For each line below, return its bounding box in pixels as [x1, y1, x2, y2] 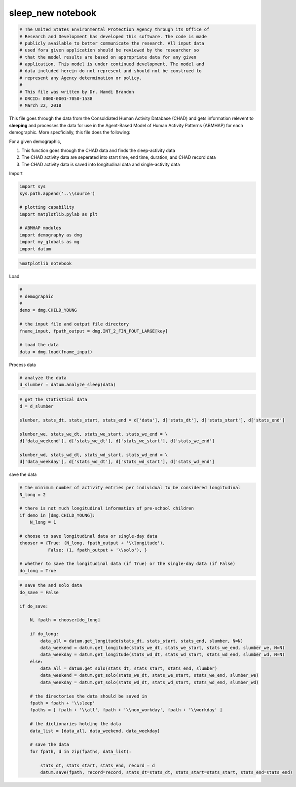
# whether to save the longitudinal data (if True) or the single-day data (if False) [19, 561, 236, 566]
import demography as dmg [19, 232, 82, 237]
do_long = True [19, 568, 56, 573]
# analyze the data [19, 375, 67, 380]
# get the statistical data [19, 396, 87, 402]
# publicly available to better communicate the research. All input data [19, 40, 205, 46]
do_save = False [19, 589, 59, 595]
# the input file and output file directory [19, 322, 129, 327]
